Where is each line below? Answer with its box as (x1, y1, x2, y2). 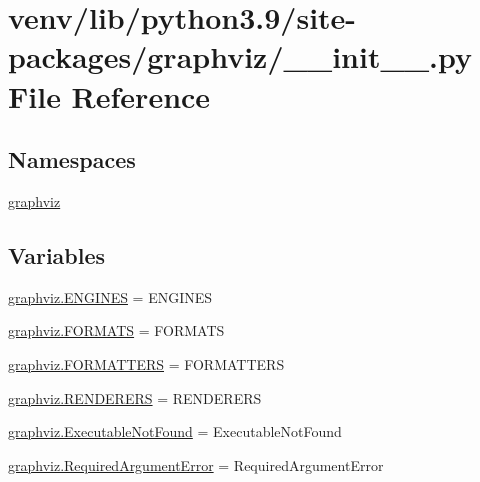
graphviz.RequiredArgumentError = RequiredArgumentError (8, 454, 384, 475)
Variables (8, 239, 106, 270)
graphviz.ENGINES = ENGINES (8, 286, 213, 307)
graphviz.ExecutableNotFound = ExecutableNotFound (8, 421, 342, 442)
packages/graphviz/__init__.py (8, 36, 473, 77)
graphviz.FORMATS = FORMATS (8, 320, 225, 341)
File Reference (8, 75, 211, 116)
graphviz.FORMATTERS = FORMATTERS (8, 353, 285, 374)
